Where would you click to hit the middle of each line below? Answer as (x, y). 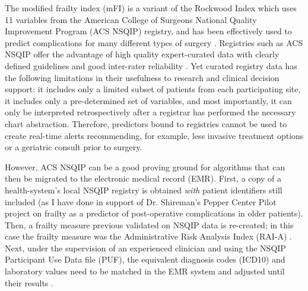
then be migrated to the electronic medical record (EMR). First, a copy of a (143, 178)
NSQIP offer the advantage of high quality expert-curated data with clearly (142, 54)
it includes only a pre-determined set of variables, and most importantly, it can (148, 100)
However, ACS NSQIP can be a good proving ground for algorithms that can (145, 166)
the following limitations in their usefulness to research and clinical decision (142, 77)
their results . (29, 282)
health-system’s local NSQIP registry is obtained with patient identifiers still (144, 190)
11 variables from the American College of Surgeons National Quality (131, 19)
